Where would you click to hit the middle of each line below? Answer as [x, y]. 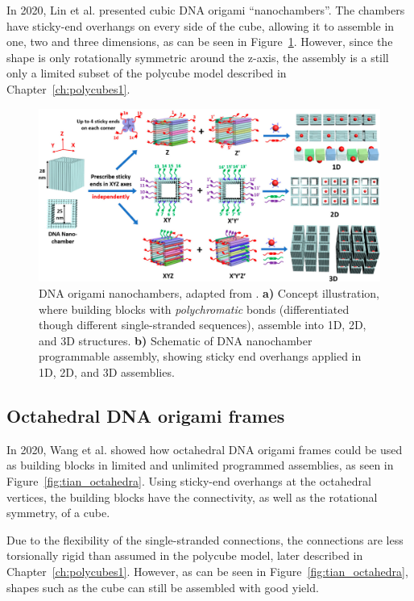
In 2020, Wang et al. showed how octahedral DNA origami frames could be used [205, 449]
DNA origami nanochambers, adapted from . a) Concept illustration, [209, 293]
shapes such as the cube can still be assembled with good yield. [163, 587]
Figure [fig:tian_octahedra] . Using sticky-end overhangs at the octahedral [189, 481]
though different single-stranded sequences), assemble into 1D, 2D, [203, 325]
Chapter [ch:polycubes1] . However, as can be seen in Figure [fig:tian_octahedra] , [207, 571]
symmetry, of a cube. [58, 513]
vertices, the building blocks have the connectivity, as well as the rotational [192, 497]
